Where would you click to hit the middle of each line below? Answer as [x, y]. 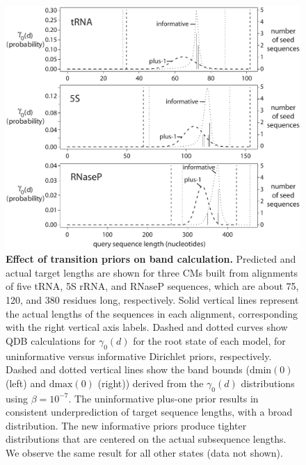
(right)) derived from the [151, 383]
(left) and [26, 383]
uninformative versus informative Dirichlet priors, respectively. [139, 356]
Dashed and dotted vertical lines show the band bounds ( [128, 369]
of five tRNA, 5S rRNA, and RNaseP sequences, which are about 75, [152, 286]
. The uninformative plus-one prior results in [163, 398]
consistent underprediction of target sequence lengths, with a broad [149, 412]
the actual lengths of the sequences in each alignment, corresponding [152, 313]
